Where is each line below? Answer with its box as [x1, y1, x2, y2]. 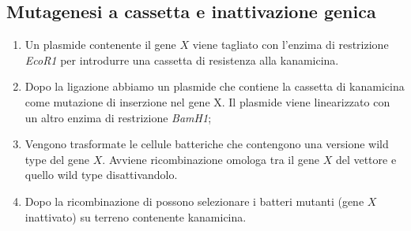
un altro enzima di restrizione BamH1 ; [25, 109, 212, 125]
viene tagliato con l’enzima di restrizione [192, 36, 389, 53]
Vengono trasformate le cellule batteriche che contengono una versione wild [25, 136, 389, 152]
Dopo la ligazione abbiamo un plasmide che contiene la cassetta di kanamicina [25, 78, 405, 95]
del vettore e [335, 151, 397, 167]
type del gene [25, 151, 90, 167]
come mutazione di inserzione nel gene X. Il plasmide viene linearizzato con [25, 93, 390, 110]
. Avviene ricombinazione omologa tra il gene [102, 151, 319, 167]
